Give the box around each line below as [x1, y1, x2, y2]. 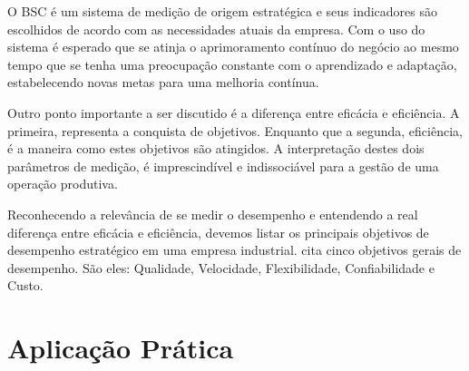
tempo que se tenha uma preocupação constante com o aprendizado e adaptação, [7, 54, 457, 73]
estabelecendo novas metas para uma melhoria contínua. [7, 73, 319, 92]
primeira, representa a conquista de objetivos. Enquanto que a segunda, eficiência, [7, 121, 463, 140]
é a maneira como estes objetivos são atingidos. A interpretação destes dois [7, 139, 425, 158]
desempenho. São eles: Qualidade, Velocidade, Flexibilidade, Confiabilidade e [7, 258, 435, 277]
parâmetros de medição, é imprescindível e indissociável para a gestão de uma [7, 156, 439, 175]
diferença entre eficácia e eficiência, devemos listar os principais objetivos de [7, 222, 429, 241]
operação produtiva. [7, 174, 118, 193]
